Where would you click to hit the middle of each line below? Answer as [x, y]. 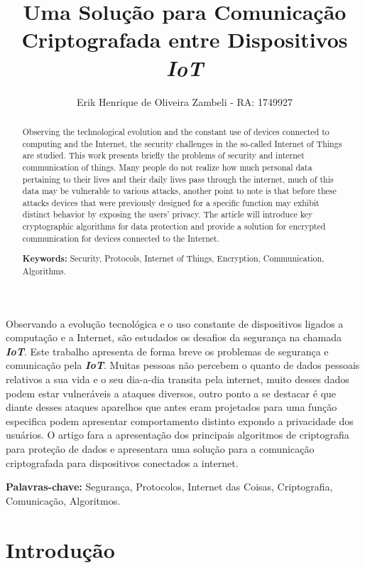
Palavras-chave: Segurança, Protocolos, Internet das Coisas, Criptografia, [169, 487]
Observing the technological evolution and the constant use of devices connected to [176, 131]
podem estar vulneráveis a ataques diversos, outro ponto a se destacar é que [171, 393]
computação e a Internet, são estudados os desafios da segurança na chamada [174, 337]
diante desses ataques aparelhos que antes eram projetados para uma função [171, 407]
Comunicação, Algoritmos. [63, 500]
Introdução [60, 549]
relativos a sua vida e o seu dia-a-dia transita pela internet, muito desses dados [178, 379]
